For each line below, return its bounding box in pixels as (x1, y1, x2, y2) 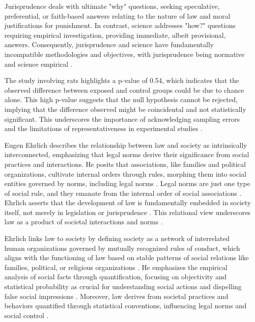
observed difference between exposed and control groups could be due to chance (4, 84, 244, 95)
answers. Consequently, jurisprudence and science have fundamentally (4, 39, 214, 50)
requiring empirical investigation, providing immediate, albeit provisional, (4, 29, 226, 40)
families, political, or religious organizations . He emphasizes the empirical (4, 262, 227, 272)
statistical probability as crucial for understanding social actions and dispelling (4, 281, 242, 292)
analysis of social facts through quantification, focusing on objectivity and (4, 271, 227, 282)
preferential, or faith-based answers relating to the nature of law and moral (4, 10, 230, 21)
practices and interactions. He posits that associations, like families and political (4, 159, 246, 169)
